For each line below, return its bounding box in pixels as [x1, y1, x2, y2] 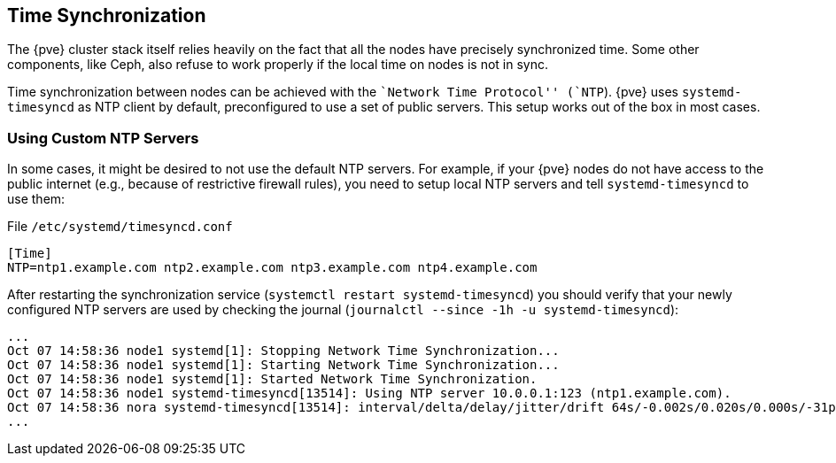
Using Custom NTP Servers [7, 128, 199, 147]
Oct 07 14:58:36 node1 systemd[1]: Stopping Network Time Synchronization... [7, 343, 560, 359]
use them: [7, 191, 66, 207]
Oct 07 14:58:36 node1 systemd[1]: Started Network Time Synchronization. [7, 372, 538, 387]
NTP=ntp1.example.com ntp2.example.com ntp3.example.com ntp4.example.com [7, 260, 538, 275]
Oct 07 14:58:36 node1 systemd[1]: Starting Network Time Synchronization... [7, 358, 560, 373]
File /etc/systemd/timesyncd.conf [7, 219, 233, 235]
